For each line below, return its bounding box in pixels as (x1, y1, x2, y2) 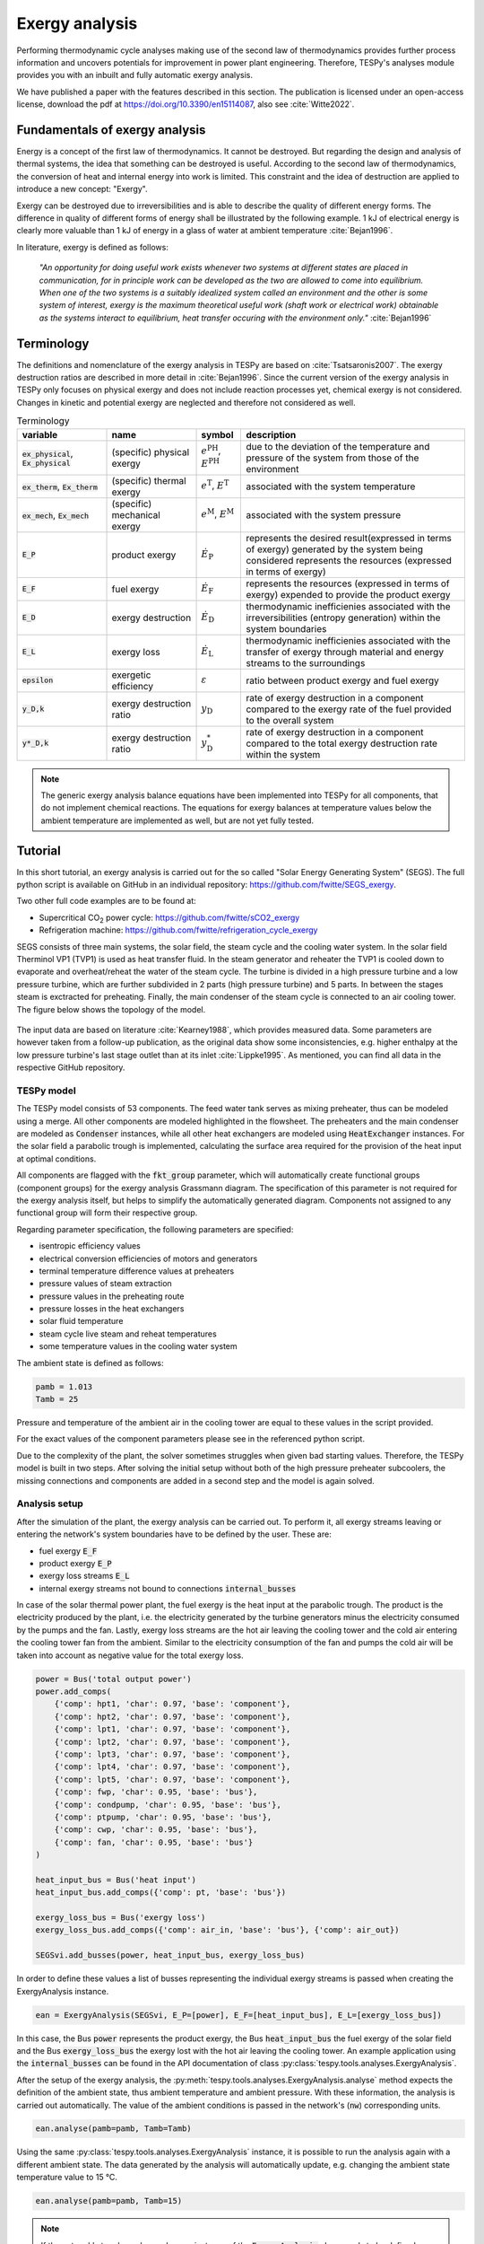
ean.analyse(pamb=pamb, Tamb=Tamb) (35, 2124, 192, 2134)
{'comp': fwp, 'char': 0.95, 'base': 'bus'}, (54, 1787, 258, 1797)
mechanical (111, 508, 160, 521)
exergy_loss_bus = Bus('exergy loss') (35, 1913, 206, 1923)
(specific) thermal (111, 474, 187, 486)
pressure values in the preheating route (39, 1291, 185, 1302)
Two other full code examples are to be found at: (16, 896, 196, 907)
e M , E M (201, 507, 235, 521)
